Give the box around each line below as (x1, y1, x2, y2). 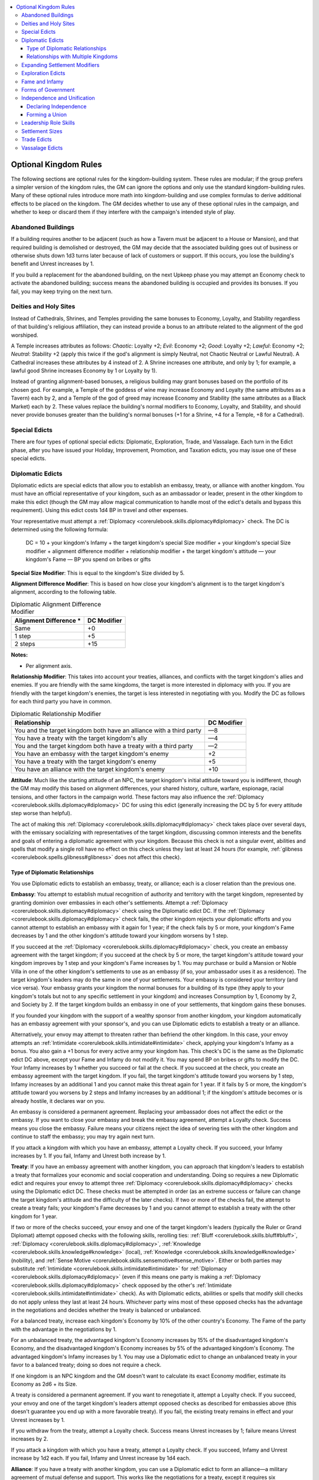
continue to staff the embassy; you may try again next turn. (11, 1133, 155, 1140)
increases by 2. (11, 1436, 48, 1443)
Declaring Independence (27, 102, 87, 110)
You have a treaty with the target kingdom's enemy (14, 757, 157, 765)
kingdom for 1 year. (11, 1212, 58, 1220)
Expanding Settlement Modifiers (21, 61, 100, 68)
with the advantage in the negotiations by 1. (11, 1325, 117, 1333)
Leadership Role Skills (21, 119, 75, 127)
